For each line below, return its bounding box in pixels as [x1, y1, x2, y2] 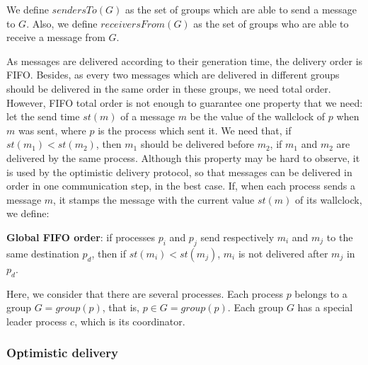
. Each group [227, 300, 284, 315]
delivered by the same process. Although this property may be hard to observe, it [6, 150, 360, 165]
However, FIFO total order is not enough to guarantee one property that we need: [6, 95, 363, 110]
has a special [297, 300, 353, 315]
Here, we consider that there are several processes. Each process [6, 286, 283, 301]
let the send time [6, 109, 80, 124]
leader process [6, 313, 67, 328]
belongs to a [294, 286, 347, 301]
